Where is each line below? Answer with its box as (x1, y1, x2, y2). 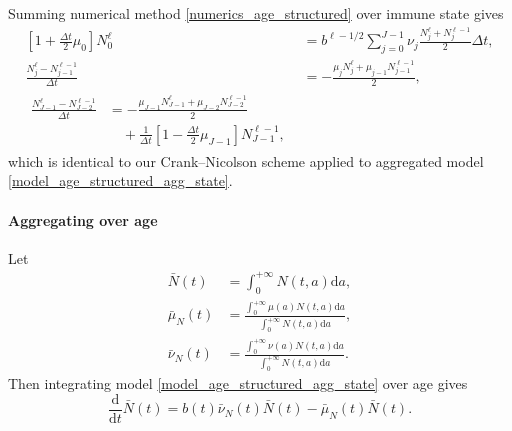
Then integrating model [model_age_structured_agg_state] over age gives (8, 373, 468, 394)
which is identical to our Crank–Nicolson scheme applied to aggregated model (8, 150, 484, 171)
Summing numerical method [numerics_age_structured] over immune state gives (8, 3, 504, 23)
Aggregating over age (8, 209, 158, 230)
